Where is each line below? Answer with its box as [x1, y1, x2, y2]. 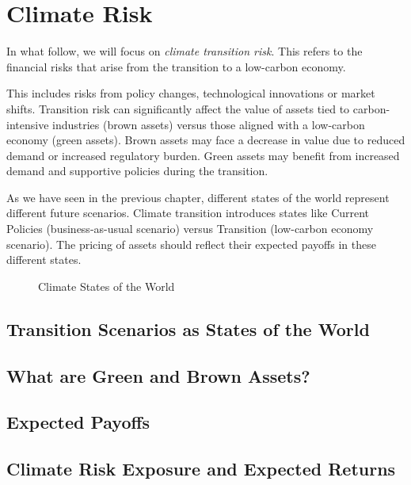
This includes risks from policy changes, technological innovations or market [6, 85, 375, 101]
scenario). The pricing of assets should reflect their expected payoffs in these [6, 235, 376, 252]
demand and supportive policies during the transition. [6, 162, 268, 179]
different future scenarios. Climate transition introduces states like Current [6, 204, 370, 221]
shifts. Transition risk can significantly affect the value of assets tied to [6, 100, 350, 116]
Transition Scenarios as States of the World [6, 316, 370, 341]
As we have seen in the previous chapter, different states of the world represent [6, 189, 390, 205]
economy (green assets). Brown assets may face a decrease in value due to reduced [6, 132, 405, 148]
